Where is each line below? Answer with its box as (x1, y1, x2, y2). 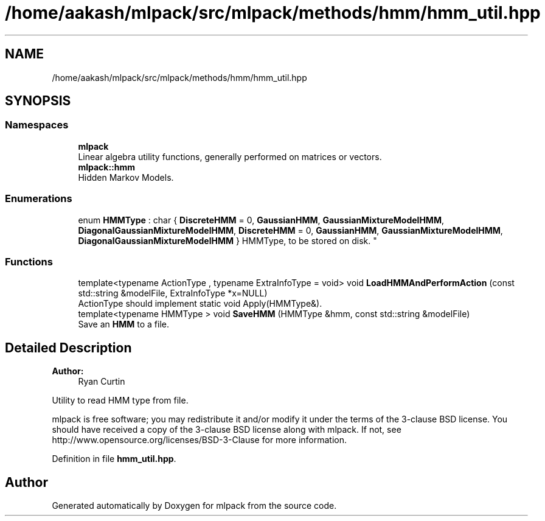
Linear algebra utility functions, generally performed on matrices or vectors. (78, 151, 382, 162)
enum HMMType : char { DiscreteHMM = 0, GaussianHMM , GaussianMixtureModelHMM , (78, 214, 445, 225)
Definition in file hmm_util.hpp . (52, 453, 176, 464)
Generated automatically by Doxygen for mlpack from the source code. (52, 500, 337, 511)
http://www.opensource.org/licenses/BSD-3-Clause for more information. (52, 435, 347, 446)
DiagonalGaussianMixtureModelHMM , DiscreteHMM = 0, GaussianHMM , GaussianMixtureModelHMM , (78, 225, 503, 236)
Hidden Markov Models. (78, 172, 174, 183)
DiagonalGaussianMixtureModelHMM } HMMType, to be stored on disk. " (78, 235, 377, 246)
